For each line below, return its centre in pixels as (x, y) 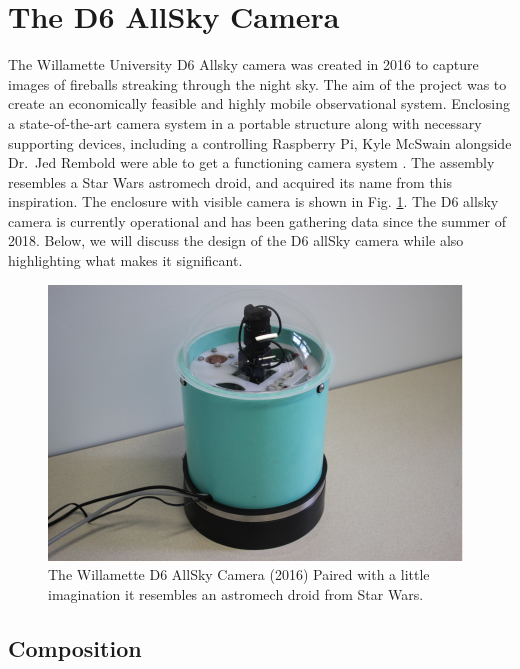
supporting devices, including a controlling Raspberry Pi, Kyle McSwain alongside (260, 142)
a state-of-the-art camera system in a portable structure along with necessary (245, 122)
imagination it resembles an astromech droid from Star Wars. (236, 593)
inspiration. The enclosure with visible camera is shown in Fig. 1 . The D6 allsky (253, 201)
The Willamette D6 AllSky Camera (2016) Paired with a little (239, 574)
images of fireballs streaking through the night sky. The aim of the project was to (257, 83)
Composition (75, 647)
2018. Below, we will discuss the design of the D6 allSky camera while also (236, 240)
